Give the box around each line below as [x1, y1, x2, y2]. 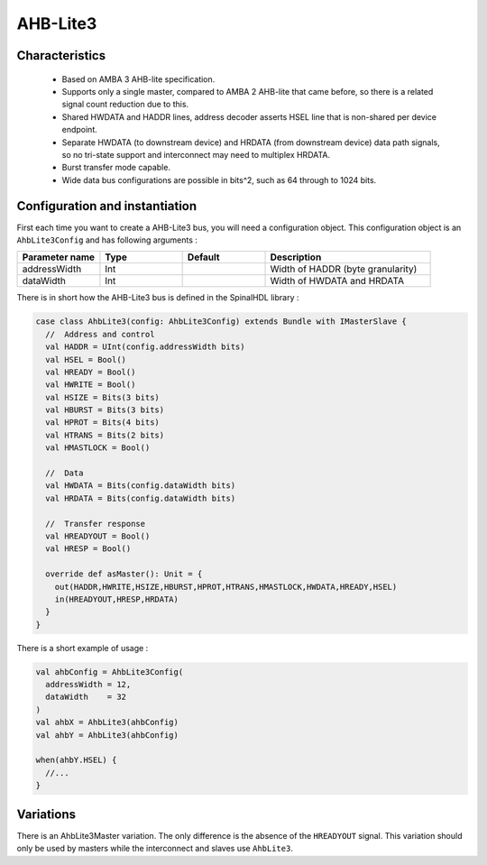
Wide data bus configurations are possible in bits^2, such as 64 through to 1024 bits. [61, 174, 377, 185]
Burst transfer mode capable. [61, 162, 171, 173]
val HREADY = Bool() [45, 366, 136, 377]
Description [270, 251, 322, 263]
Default [187, 251, 220, 263]
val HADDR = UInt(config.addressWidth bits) [45, 342, 245, 352]
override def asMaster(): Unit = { [45, 569, 203, 579]
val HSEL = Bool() [45, 354, 126, 364]
